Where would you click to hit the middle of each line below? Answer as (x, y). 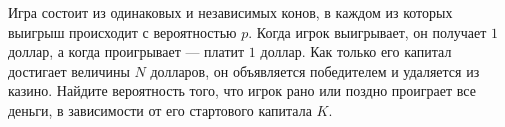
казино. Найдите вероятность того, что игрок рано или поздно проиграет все (242, 90)
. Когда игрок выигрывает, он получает (367, 31)
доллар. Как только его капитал (356, 51)
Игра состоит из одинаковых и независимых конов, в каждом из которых (230, 12)
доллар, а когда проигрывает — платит (126, 51)
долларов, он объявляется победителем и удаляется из (315, 70)
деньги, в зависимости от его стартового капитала (160, 109)
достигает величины (69, 70)
